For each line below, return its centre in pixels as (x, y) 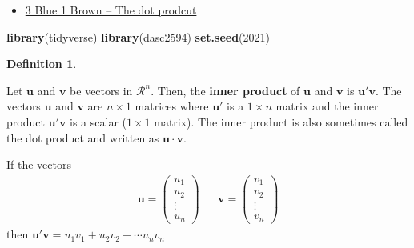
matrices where (172, 106)
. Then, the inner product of (225, 90)
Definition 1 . (42, 64)
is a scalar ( (98, 121)
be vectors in (101, 90)
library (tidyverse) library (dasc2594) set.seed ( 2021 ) (138, 36)
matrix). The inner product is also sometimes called (281, 121)
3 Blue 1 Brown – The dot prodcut (111, 10)
